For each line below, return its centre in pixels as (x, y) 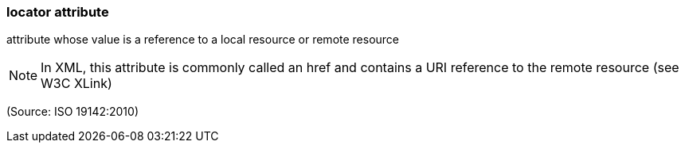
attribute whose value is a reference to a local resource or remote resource (203, 40)
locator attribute (58, 12)
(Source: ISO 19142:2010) (73, 112)
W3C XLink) (76, 84)
